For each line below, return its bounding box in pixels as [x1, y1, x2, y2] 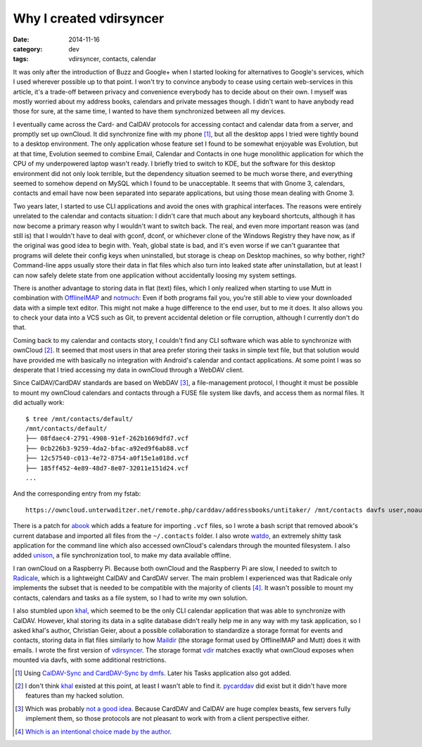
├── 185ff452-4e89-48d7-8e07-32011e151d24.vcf [25, 464, 189, 472]
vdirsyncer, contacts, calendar [68, 55, 157, 63]
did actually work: [13, 398, 65, 407]
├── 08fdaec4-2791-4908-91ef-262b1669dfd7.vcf [25, 434, 189, 443]
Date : [13, 35, 30, 44]
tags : [13, 55, 29, 63]
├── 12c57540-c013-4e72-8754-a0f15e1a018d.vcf [25, 454, 189, 463]
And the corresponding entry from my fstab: [13, 489, 141, 498]
